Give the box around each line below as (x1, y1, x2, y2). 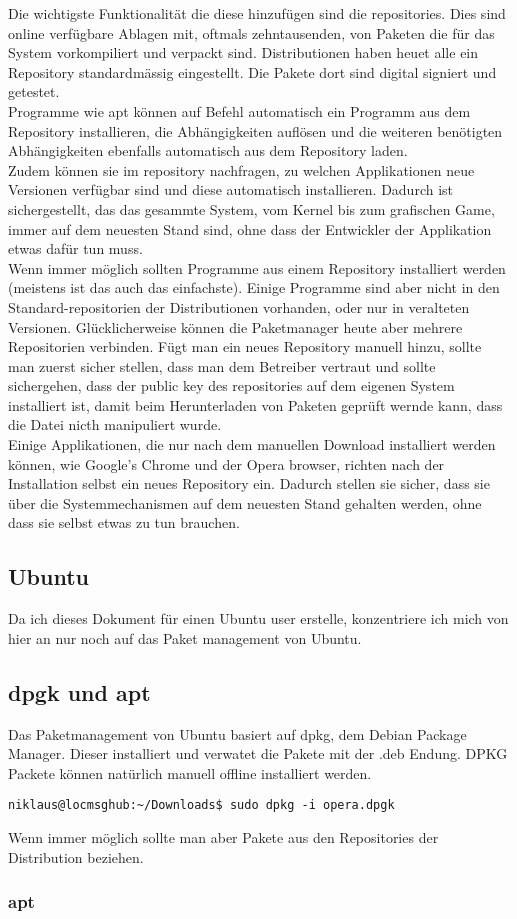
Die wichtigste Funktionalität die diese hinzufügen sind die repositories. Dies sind (8, 3, 506, 23)
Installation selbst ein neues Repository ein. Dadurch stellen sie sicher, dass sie (8, 473, 490, 494)
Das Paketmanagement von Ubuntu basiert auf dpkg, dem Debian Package (8, 723, 467, 744)
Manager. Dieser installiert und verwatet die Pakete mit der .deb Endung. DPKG (8, 743, 508, 764)
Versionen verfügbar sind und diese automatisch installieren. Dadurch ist (8, 179, 454, 200)
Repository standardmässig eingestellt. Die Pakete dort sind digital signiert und (8, 61, 497, 82)
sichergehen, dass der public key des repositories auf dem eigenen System (8, 375, 455, 396)
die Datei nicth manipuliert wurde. (8, 414, 222, 435)
